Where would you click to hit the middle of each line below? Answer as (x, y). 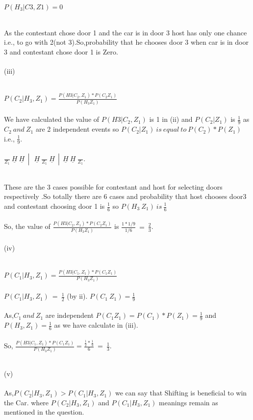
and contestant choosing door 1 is (54, 206)
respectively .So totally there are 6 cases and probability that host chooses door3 (125, 196)
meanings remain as (189, 402)
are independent (69, 315)
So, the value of (27, 226)
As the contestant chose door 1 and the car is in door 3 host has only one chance (126, 32)
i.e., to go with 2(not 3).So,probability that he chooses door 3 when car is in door (126, 42)
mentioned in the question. (44, 412)
